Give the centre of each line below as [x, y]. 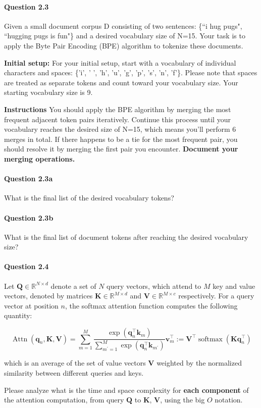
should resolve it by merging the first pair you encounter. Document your [121, 149]
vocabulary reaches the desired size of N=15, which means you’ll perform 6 [120, 129]
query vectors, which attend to [154, 286]
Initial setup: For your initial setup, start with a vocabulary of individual [120, 62]
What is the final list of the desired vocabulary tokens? [89, 198]
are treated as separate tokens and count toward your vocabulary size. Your [121, 82]
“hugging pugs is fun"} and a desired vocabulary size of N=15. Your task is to [125, 36]
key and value [234, 286]
